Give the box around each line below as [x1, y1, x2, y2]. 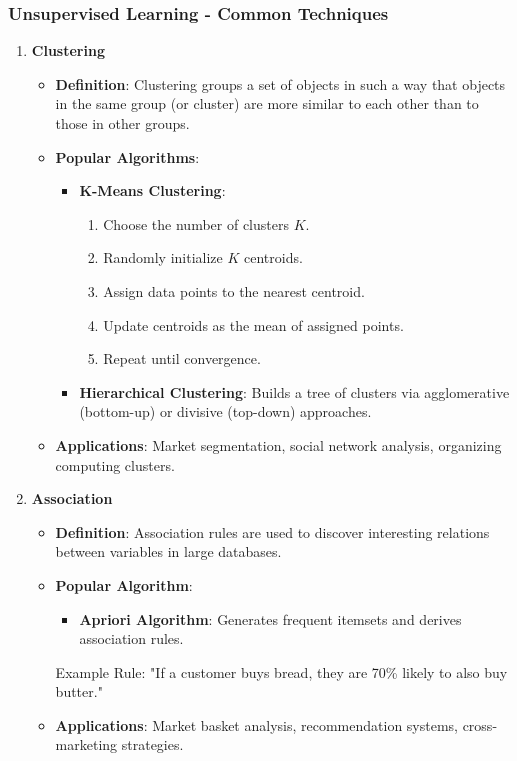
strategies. [121, 734, 184, 755]
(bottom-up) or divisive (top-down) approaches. [79, 401, 372, 422]
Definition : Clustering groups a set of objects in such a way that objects [55, 73, 506, 94]
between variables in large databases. [55, 541, 282, 562]
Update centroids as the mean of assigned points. [103, 314, 404, 335]
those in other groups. [55, 113, 190, 133]
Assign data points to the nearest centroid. [103, 280, 365, 301]
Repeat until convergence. [103, 348, 261, 369]
